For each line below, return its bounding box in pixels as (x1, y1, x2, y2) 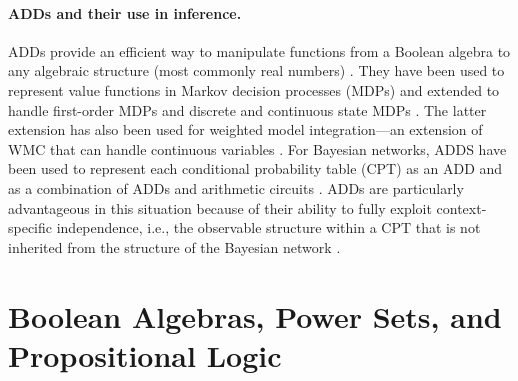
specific (8, 217, 53, 238)
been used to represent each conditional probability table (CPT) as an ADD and (8, 158, 503, 179)
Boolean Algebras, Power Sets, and (8, 295, 502, 336)
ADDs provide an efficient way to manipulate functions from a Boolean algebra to (8, 40, 511, 61)
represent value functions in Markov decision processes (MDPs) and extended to (8, 79, 500, 100)
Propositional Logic (8, 334, 282, 375)
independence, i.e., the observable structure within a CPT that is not (56, 217, 481, 238)
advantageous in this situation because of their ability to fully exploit (8, 197, 432, 218)
